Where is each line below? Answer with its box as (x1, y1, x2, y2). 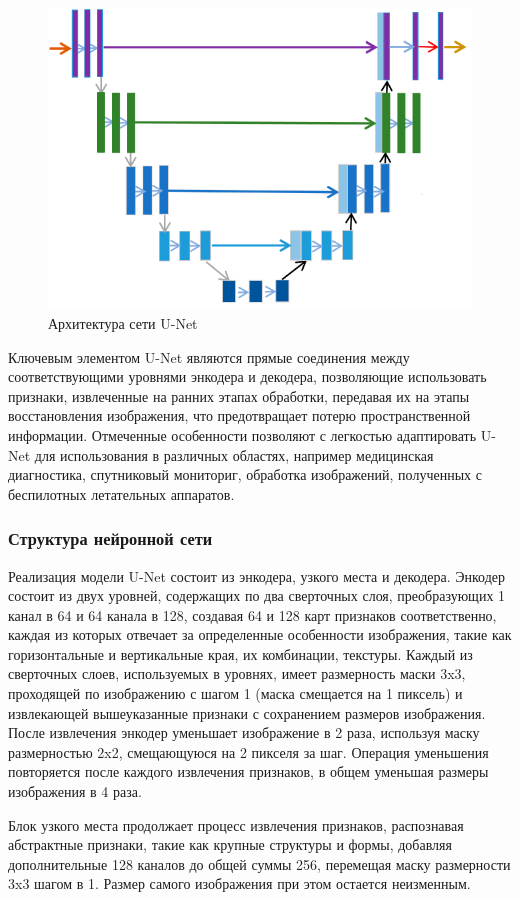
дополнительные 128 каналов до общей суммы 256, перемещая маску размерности (8, 853, 511, 874)
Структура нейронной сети (8, 526, 213, 551)
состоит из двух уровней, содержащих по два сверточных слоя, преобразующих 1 (8, 585, 506, 606)
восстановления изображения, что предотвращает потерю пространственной (8, 405, 471, 426)
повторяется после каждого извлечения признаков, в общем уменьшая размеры (8, 761, 489, 782)
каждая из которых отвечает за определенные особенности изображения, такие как (8, 624, 512, 645)
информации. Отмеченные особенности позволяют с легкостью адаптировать (8, 424, 477, 445)
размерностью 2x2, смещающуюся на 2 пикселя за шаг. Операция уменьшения (8, 741, 489, 762)
